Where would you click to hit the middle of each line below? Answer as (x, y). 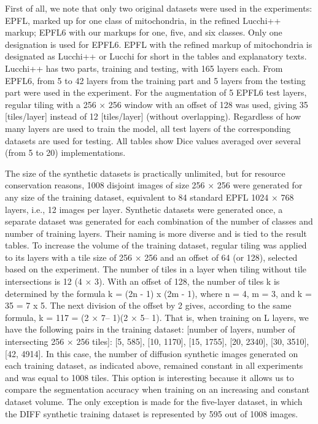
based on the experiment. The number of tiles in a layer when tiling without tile (156, 269)
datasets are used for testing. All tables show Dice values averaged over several (153, 140)
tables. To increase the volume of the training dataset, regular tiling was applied (156, 245)
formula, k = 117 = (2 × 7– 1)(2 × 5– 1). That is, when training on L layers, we (157, 317)
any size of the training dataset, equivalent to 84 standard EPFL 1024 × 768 (149, 197)
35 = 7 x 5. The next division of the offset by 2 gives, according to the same (148, 305)
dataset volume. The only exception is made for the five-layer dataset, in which (154, 401)
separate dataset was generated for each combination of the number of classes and (159, 221)
